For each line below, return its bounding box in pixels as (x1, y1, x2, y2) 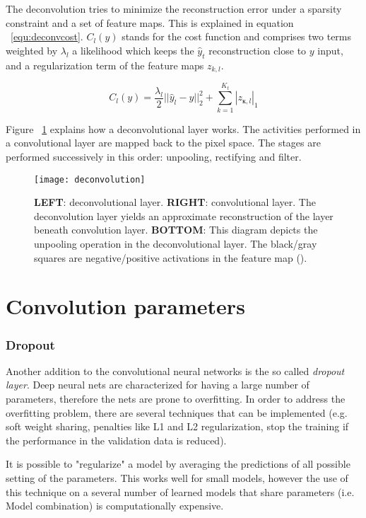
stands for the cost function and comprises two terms (122, 29, 352, 44)
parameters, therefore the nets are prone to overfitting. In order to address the (6, 391, 346, 405)
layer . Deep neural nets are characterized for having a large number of (6, 377, 309, 392)
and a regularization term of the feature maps (6, 57, 204, 72)
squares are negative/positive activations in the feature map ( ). (34, 250, 307, 265)
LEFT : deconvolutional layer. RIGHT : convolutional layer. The (34, 195, 316, 209)
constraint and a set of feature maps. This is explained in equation (6, 15, 294, 30)
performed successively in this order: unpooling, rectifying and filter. (6, 149, 302, 163)
